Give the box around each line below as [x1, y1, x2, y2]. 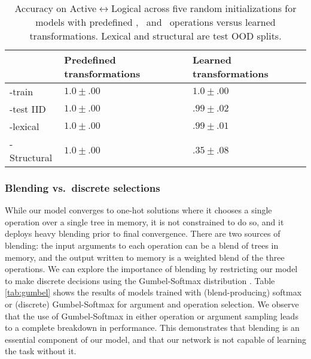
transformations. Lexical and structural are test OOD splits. [29, 29, 282, 43]
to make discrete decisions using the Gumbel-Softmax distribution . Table [5, 274, 275, 286]
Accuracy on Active [14, 1, 97, 15]
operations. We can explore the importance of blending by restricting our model [5, 263, 298, 275]
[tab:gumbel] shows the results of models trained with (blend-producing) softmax [5, 286, 302, 298]
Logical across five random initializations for [111, 1, 297, 15]
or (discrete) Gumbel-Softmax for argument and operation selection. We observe [5, 297, 299, 310]
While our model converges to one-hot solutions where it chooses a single [5, 204, 272, 216]
